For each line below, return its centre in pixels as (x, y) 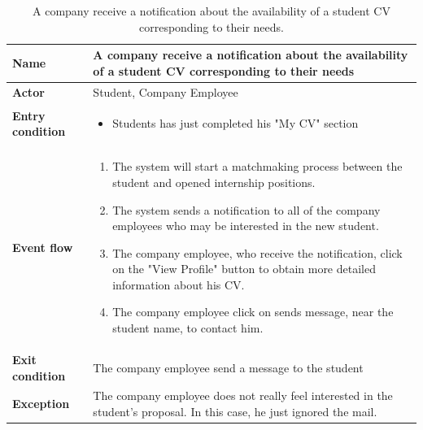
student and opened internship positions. (214, 182)
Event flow (43, 247)
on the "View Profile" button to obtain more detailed (244, 269)
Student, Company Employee (166, 91)
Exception (41, 404)
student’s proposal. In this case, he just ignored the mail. (235, 411)
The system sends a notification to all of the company (246, 209)
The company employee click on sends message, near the (253, 312)
